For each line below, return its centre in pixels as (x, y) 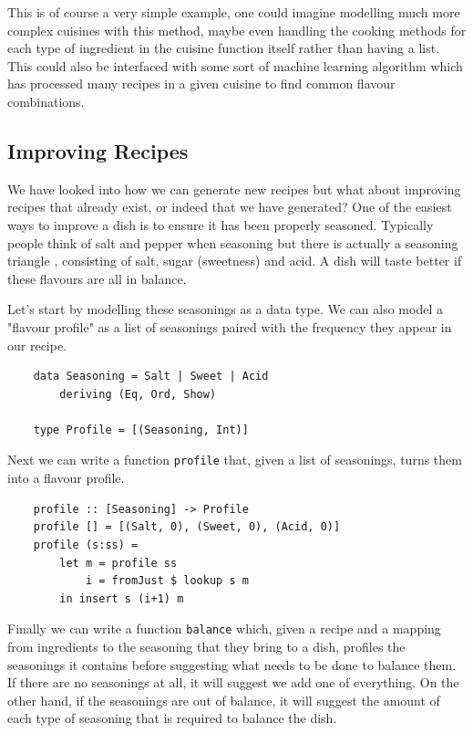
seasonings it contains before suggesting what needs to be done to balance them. (232, 664)
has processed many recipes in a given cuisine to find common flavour (201, 84)
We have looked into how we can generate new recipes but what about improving (234, 188)
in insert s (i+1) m (122, 598)
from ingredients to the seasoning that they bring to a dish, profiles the (206, 646)
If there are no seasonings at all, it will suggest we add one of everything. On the (233, 682)
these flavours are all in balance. (97, 278)
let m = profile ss (118, 563)
